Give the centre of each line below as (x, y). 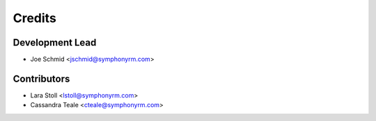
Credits (35, 18)
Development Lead (55, 43)
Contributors (41, 78)
